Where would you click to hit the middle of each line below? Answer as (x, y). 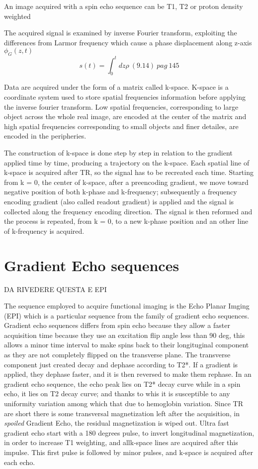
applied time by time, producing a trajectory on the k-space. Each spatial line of (127, 162)
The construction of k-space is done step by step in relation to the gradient (118, 153)
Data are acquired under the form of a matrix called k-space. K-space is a (116, 87)
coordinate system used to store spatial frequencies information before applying (125, 97)
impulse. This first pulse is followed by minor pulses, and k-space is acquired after (129, 452)
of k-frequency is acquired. (44, 231)
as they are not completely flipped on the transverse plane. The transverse (117, 355)
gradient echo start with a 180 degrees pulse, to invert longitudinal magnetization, (129, 432)
